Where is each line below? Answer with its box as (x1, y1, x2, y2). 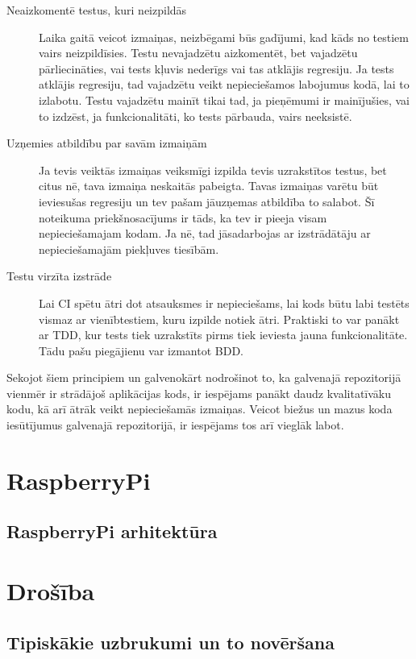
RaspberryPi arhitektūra (6, 519, 218, 544)
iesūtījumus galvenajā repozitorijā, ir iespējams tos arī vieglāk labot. (6, 417, 344, 433)
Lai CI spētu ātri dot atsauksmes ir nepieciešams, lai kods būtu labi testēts (39, 294, 410, 311)
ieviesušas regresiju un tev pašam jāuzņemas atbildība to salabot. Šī (39, 193, 375, 209)
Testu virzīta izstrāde (6, 267, 112, 284)
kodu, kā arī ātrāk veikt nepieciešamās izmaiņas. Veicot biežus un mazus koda (6, 400, 393, 417)
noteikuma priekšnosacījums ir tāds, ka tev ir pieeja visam (39, 209, 327, 226)
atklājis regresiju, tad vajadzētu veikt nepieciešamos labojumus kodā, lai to (39, 76, 410, 93)
